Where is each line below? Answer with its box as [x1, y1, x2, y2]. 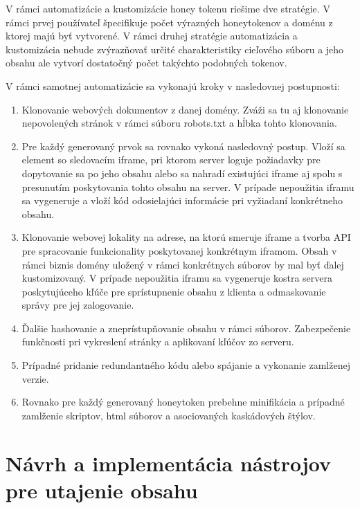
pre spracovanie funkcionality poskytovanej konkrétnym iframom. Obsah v [21, 243, 337, 257]
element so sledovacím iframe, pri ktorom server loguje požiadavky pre [21, 152, 321, 167]
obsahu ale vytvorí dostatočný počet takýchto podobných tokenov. [6, 55, 287, 70]
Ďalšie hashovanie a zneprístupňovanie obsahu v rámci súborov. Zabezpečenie [21, 320, 351, 335]
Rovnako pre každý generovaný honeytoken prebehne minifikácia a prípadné [21, 394, 345, 409]
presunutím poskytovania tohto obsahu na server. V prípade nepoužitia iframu [21, 179, 354, 194]
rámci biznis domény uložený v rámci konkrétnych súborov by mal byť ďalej [21, 257, 344, 271]
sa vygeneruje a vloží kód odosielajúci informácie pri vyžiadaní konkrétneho [21, 193, 343, 208]
